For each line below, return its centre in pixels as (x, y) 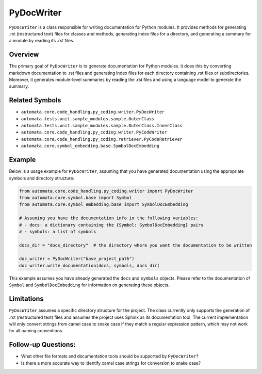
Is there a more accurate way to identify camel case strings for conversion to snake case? (111, 363)
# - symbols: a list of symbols (58, 231)
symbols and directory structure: (42, 178)
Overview (24, 55)
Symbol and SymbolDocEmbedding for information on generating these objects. (89, 285)
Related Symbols (35, 100)
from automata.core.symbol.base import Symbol (75, 197)
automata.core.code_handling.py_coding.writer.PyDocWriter (93, 112)
